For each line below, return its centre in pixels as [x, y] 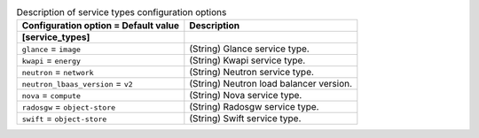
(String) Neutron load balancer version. [271, 84]
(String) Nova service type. [246, 96]
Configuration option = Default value [101, 26]
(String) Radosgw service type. [254, 107]
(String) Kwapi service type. [247, 60]
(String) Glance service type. [249, 49]
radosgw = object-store [69, 107]
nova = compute [51, 96]
